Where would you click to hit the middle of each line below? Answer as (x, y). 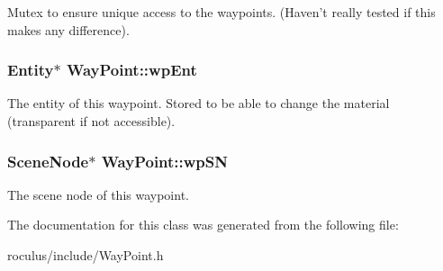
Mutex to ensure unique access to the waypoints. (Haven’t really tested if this (221, 12)
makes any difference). (68, 29)
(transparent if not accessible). (91, 121)
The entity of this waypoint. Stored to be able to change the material (199, 103)
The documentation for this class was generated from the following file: (203, 225)
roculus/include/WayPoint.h (86, 255)
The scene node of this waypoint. (98, 194)
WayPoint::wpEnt (132, 70)
